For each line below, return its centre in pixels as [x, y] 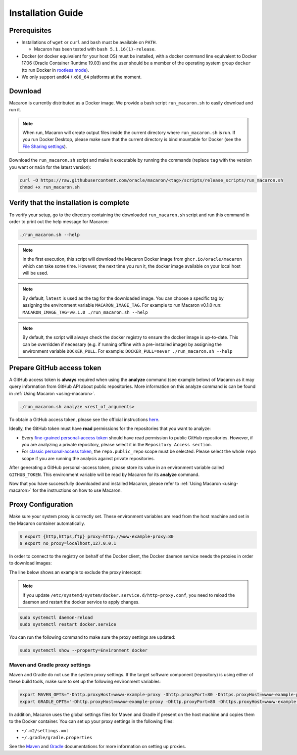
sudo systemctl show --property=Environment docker [84, 650]
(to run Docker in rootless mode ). [55, 70]
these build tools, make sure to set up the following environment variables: [85, 682]
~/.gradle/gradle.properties [57, 737]
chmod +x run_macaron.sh [50, 187]
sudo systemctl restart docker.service [68, 624]
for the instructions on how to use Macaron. [77, 490]
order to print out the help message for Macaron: [59, 221]
